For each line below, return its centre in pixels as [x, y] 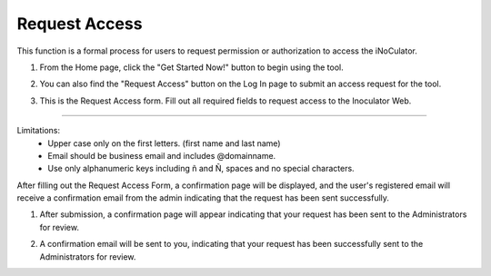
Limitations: [39, 131]
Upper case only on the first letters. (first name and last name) [164, 143]
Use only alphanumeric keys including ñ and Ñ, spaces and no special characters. [201, 169]
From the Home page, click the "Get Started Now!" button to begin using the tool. [192, 67]
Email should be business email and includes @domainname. [162, 155]
